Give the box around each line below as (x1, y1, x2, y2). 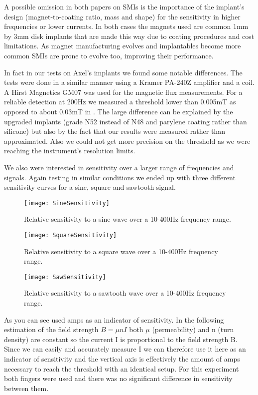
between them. (4, 383, 49, 393)
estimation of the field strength (4, 324, 99, 335)
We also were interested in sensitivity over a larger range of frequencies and (4, 162, 234, 172)
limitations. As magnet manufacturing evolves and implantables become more (4, 40, 241, 51)
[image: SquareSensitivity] (24, 231, 117, 239)
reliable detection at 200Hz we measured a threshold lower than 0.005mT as (4, 96, 236, 107)
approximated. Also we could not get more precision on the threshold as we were (4, 135, 251, 146)
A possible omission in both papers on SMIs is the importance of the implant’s (4, 1, 245, 11)
